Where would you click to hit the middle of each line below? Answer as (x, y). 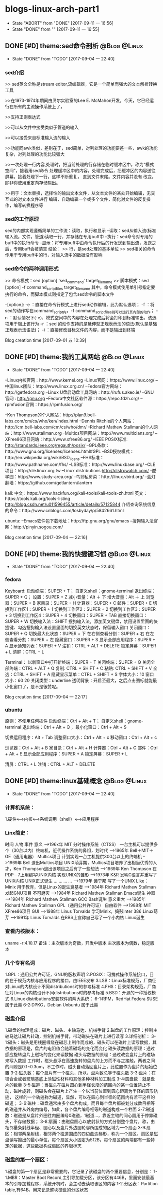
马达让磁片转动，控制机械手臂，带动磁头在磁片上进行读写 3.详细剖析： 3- (82, 1036)
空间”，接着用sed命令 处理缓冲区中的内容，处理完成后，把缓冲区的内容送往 (81, 171)
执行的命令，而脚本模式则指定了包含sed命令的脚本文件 (60, 294)
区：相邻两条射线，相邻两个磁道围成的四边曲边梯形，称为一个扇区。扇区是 (79, 1134)
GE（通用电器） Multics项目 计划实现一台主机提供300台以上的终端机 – (75, 857)
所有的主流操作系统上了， (39, 107)
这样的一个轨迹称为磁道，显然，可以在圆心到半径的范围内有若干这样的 (85, 1097)
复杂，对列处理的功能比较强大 (35, 154)
